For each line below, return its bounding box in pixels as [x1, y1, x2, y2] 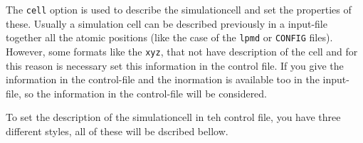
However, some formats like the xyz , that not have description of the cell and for [6, 43, 358, 58]
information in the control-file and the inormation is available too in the [6, 72, 320, 87]
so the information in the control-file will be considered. [24, 85, 268, 100]
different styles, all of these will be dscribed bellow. [6, 123, 228, 138]
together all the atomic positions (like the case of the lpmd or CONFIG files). [6, 30, 333, 45]
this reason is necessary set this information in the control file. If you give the [6, 58, 344, 73]
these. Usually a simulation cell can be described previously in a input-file [6, 16, 327, 31]
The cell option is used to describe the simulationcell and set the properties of [6, 2, 352, 16]
